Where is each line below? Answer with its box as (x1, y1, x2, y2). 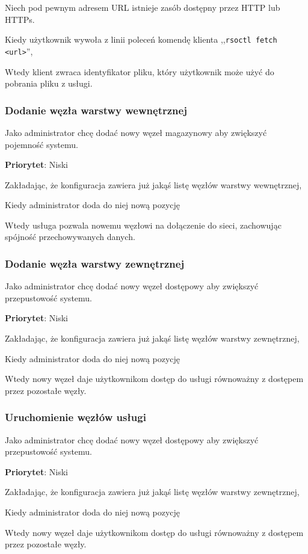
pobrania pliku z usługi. (5, 77, 93, 90)
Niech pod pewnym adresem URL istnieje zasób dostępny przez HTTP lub (5, 1, 280, 13)
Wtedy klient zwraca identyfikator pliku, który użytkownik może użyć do (5, 65, 274, 78)
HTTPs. (5, 13, 35, 25)
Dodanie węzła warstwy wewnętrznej (5, 102, 187, 117)
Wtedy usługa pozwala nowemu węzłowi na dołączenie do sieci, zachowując (5, 218, 282, 231)
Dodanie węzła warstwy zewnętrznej (5, 256, 185, 271)
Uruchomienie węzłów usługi (5, 410, 146, 425)
